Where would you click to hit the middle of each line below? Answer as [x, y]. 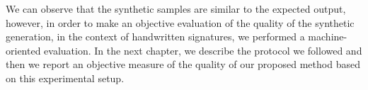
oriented [23, 50]
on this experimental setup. [65, 78]
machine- [328, 36]
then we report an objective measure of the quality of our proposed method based [183, 64]
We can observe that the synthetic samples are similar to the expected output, [176, 9]
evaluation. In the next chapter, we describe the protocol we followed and [203, 50]
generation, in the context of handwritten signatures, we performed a [155, 36]
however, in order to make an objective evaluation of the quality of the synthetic [180, 22]
